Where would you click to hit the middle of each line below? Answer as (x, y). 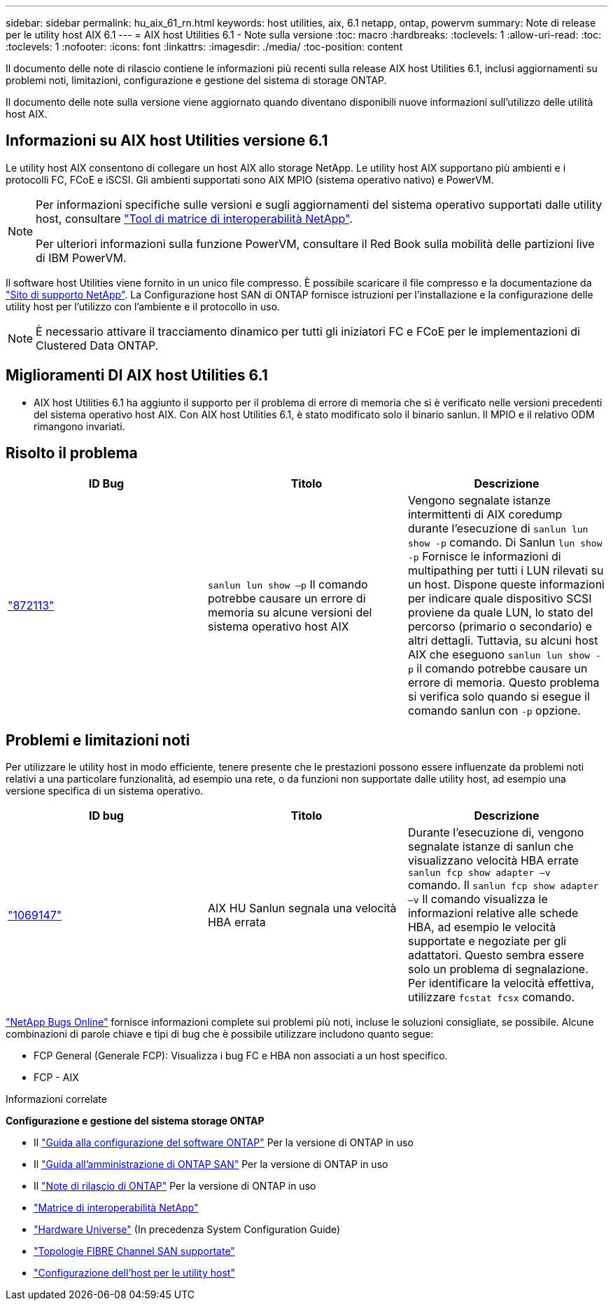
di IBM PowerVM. (81, 257)
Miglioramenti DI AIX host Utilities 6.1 (137, 376)
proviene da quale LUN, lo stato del (500, 612)
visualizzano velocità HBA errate (493, 861)
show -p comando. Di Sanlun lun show (505, 542)
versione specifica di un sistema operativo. (105, 791)
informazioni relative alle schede (493, 913)
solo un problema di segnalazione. (498, 969)
